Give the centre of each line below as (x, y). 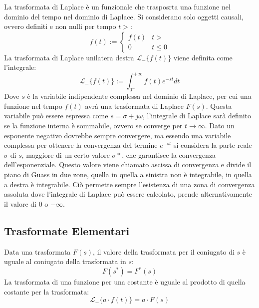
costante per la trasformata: (47, 291)
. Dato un (220, 126)
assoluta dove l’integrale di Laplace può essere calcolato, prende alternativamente (128, 194)
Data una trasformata (37, 251)
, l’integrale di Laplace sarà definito (197, 116)
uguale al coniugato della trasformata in (65, 261)
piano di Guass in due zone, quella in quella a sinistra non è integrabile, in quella (128, 174)
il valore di (20, 203)
